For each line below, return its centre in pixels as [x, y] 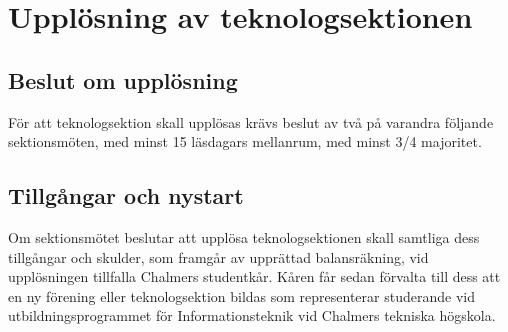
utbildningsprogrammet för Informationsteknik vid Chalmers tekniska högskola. [252, 315]
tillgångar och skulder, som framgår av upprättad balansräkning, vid [218, 256]
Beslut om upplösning [123, 79]
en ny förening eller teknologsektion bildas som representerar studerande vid [241, 295]
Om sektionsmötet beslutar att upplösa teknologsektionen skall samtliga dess [244, 236]
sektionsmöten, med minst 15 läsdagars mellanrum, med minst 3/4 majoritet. [245, 141]
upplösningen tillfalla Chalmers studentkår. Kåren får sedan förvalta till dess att [254, 276]
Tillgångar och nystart [126, 195]
